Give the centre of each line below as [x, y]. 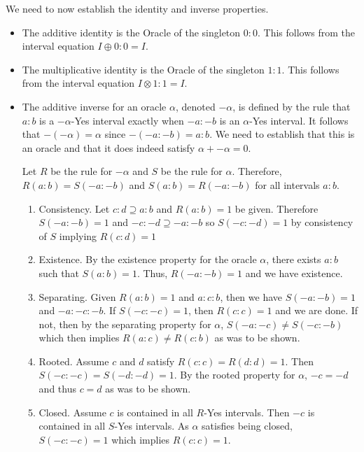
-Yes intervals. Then [247, 412]
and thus [57, 389]
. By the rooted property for [234, 375]
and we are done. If [317, 310]
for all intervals [287, 184]
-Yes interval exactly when [127, 120]
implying [78, 235]
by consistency [322, 222]
